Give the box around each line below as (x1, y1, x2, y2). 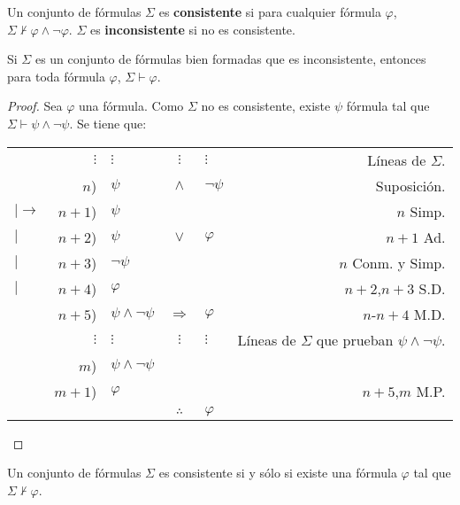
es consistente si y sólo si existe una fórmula (158, 463, 397, 482)
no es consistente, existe (201, 97, 331, 115)
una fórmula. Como (79, 97, 184, 115)
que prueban (316, 329, 394, 350)
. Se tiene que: (69, 113, 147, 132)
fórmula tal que (346, 97, 430, 115)
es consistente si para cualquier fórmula (158, 3, 381, 20)
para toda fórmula (7, 66, 105, 85)
